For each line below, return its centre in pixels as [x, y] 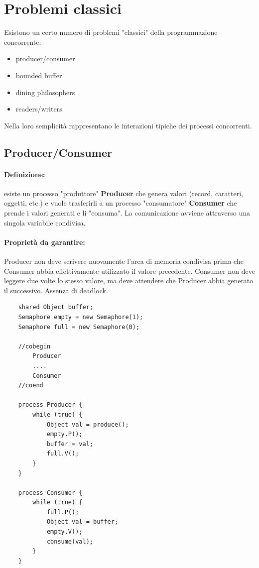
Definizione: [25, 174]
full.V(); [63, 454]
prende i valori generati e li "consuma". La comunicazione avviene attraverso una [127, 213]
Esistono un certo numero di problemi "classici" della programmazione [111, 32]
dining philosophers [45, 92]
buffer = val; [70, 444]
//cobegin [34, 346]
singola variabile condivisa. [45, 222]
